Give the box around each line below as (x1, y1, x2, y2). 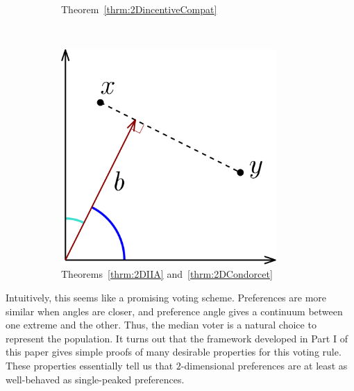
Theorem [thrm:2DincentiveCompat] (61, 2, 217, 16)
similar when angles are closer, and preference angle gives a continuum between (6, 303, 343, 318)
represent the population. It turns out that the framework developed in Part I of (6, 331, 348, 345)
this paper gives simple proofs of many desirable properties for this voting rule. (6, 344, 342, 359)
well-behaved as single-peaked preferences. (6, 372, 185, 386)
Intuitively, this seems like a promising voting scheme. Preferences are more (6, 290, 327, 304)
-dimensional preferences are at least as (180, 358, 348, 372)
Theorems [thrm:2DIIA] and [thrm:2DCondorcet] (61, 267, 273, 281)
